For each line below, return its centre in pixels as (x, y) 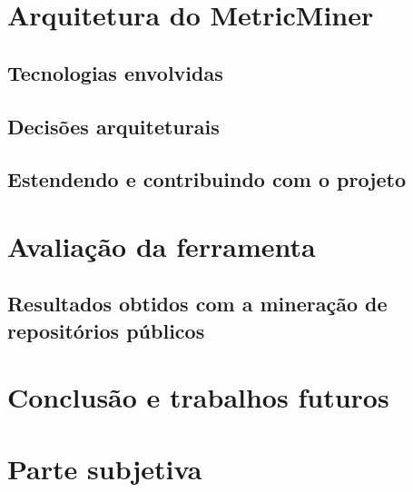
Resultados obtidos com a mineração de (197, 304)
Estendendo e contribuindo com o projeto (207, 179)
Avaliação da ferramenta (162, 246)
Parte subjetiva (105, 468)
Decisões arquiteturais (113, 126)
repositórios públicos (106, 330)
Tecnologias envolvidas (115, 72)
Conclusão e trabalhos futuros (198, 397)
